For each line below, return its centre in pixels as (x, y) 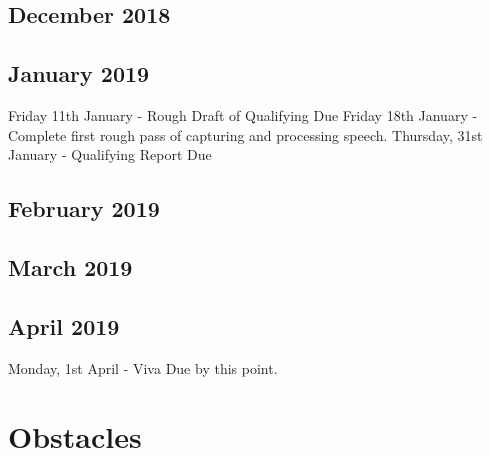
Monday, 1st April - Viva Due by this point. (143, 367)
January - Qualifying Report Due (110, 154)
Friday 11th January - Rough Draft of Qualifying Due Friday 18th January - (243, 114)
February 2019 (84, 208)
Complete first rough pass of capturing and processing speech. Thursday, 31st (245, 134)
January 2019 (79, 73)
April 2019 (64, 325)
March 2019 (70, 266)
